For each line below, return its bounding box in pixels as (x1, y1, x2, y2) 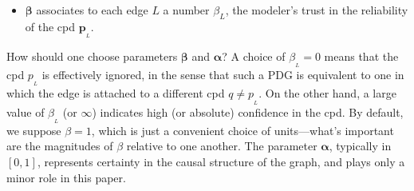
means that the (324, 48, 399, 64)
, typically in (329, 137, 392, 154)
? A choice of (222, 48, 286, 64)
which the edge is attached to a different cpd (6, 85, 225, 101)
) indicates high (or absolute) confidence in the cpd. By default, (92, 103, 404, 120)
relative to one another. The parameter (126, 137, 317, 154)
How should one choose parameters (6, 48, 178, 64)
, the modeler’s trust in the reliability (225, 2, 408, 18)
